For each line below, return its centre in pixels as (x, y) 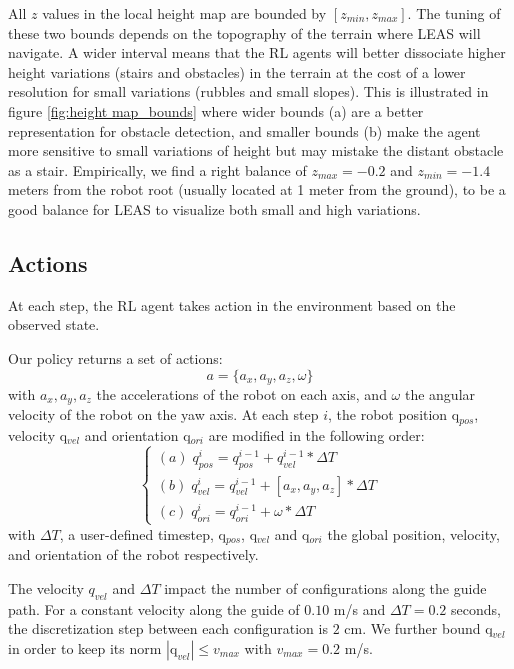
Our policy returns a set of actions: (115, 357)
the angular (440, 393)
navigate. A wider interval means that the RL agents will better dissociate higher (257, 52)
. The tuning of (454, 13)
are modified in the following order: (316, 434)
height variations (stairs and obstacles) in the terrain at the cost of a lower (237, 71)
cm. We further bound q (418, 628)
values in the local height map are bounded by (184, 13)
